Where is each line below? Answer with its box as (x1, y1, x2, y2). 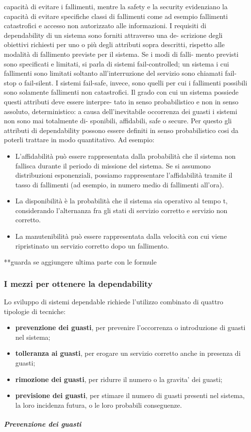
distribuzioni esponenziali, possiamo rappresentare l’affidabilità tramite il (15, 170, 233, 180)
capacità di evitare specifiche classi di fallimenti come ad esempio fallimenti (4, 11, 228, 21)
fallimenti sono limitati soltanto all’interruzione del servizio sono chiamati (4, 68, 223, 78)
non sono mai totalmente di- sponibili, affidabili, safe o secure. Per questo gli (4, 116, 232, 126)
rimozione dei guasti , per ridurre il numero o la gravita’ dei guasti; (15, 374, 223, 384)
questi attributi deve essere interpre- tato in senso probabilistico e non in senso (4, 96, 239, 106)
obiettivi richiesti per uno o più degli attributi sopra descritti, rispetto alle (4, 39, 225, 50)
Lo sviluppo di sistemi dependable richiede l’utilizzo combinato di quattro (4, 297, 223, 307)
